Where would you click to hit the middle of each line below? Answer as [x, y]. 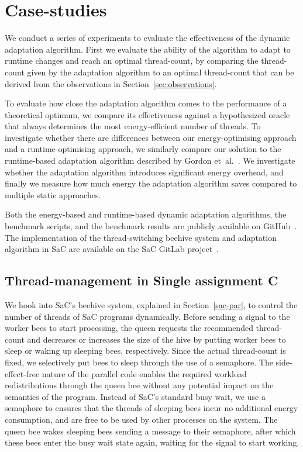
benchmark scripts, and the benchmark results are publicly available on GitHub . [151, 226]
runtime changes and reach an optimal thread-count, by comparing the [132, 61]
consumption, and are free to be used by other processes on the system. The [141, 419]
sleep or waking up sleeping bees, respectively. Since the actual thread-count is [145, 351]
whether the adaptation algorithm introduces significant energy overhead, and [144, 172]
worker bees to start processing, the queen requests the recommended [129, 328]
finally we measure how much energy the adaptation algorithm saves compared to [151, 183]
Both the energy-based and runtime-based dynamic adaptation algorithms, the [146, 214]
